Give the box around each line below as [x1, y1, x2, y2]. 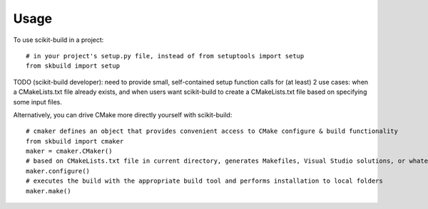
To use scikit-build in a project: [13, 36, 104, 44]
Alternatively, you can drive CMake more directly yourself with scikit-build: [13, 110, 233, 119]
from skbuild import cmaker [26, 137, 124, 145]
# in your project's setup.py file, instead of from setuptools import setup [26, 52, 305, 60]
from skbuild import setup [26, 62, 121, 70]
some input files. [13, 97, 62, 106]
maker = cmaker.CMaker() [26, 147, 113, 156]
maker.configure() [26, 167, 91, 175]
